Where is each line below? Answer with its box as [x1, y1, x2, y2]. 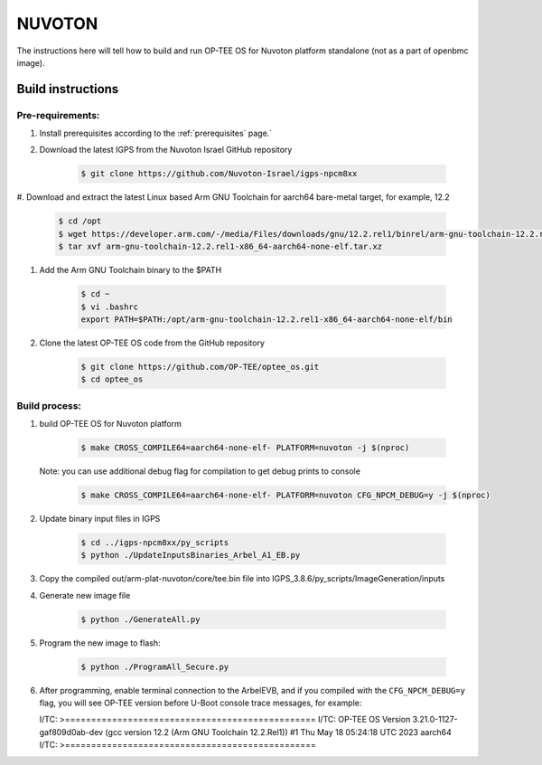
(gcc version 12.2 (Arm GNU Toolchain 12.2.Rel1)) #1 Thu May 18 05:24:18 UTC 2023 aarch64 [105, 726, 452, 737]
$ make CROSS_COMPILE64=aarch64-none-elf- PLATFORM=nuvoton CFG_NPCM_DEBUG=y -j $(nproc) [80, 490, 491, 501]
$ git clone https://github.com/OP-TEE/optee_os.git [80, 362, 320, 372]
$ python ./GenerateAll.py [80, 614, 201, 624]
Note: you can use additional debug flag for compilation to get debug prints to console [39, 466, 361, 477]
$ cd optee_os [80, 374, 144, 384]
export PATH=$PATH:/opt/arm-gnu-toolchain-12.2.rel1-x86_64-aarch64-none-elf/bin [80, 314, 453, 325]
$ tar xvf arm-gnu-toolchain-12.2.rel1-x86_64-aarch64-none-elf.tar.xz [58, 241, 383, 252]
